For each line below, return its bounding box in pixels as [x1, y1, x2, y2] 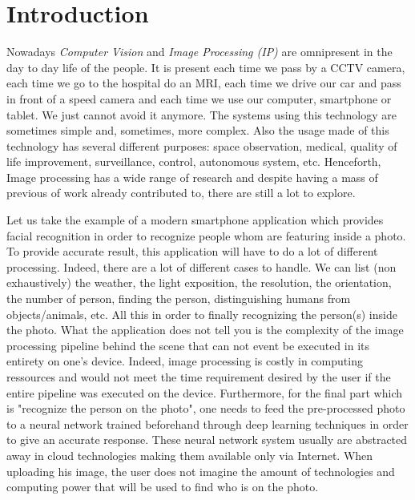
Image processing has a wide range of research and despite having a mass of [6, 168, 378, 185]
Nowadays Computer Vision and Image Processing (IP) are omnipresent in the [6, 43, 393, 60]
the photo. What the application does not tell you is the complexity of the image [6, 321, 404, 338]
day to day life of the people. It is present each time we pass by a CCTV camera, [6, 58, 405, 75]
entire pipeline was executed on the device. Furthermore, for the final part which [6, 384, 403, 401]
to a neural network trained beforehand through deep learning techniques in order [6, 415, 409, 432]
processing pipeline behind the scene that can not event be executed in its [6, 337, 369, 353]
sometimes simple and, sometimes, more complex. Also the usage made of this [6, 122, 389, 139]
